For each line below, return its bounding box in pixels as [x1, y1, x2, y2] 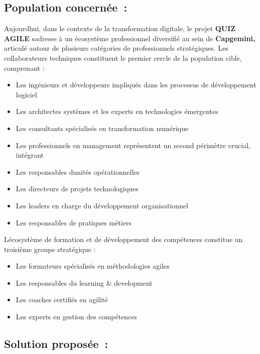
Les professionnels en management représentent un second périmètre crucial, [16, 140, 250, 150]
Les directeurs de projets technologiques [16, 183, 139, 194]
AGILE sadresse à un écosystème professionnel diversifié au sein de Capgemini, [4, 33, 255, 43]
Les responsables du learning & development [16, 277, 153, 288]
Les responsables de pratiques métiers [16, 217, 132, 227]
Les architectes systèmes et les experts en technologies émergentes [16, 106, 218, 116]
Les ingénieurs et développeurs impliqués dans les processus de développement [16, 79, 256, 90]
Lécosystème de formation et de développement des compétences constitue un [4, 234, 243, 245]
